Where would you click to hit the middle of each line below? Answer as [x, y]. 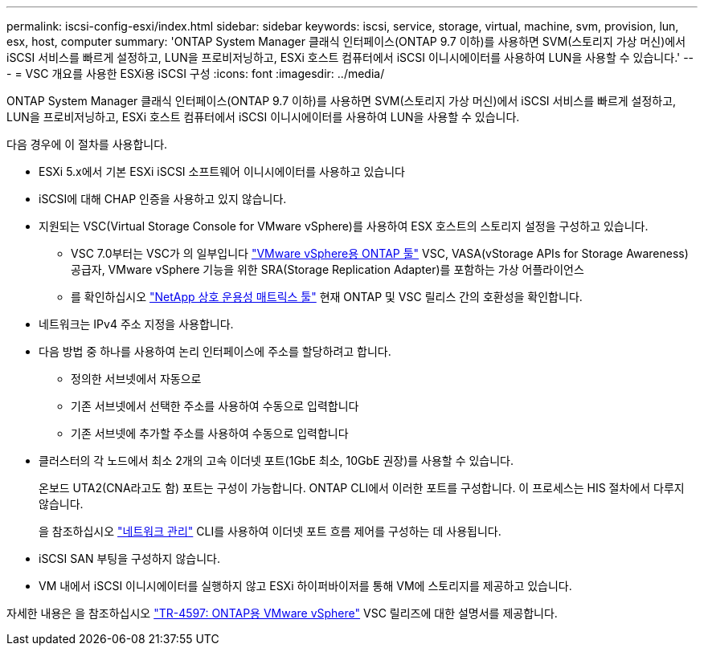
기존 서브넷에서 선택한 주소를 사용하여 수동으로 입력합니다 [215, 406]
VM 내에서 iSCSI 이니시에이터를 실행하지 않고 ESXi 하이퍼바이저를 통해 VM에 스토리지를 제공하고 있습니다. [305, 586]
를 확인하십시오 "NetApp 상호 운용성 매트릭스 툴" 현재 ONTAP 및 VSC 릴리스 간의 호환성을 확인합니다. [327, 297]
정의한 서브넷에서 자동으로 [136, 379]
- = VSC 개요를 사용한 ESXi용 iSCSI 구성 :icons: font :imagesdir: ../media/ [196, 73]
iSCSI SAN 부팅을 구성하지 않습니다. [129, 558]
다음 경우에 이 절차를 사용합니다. [87, 144]
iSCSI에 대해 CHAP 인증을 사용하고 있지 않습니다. [163, 199]
